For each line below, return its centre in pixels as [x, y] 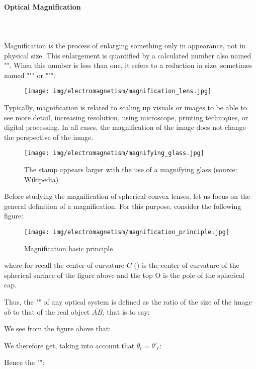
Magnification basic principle [69, 248]
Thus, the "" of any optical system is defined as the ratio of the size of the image [128, 302]
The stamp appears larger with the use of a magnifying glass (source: [131, 169]
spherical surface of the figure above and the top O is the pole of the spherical [124, 275]
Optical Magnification [42, 6]
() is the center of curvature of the [187, 265]
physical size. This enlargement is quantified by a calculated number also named [128, 55]
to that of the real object [52, 311]
